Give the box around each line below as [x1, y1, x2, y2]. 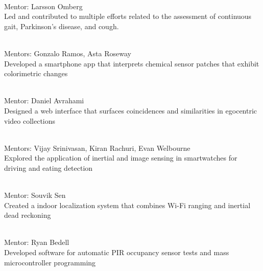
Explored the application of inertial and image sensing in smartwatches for [4, 152, 237, 163]
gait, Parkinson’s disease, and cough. [4, 20, 119, 31]
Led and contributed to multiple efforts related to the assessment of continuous [4, 11, 252, 21]
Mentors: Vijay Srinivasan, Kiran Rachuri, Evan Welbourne [4, 142, 190, 153]
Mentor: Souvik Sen [4, 190, 66, 200]
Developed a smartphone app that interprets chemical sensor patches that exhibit [4, 58, 259, 69]
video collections [4, 115, 56, 126]
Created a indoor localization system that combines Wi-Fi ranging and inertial [4, 199, 251, 210]
